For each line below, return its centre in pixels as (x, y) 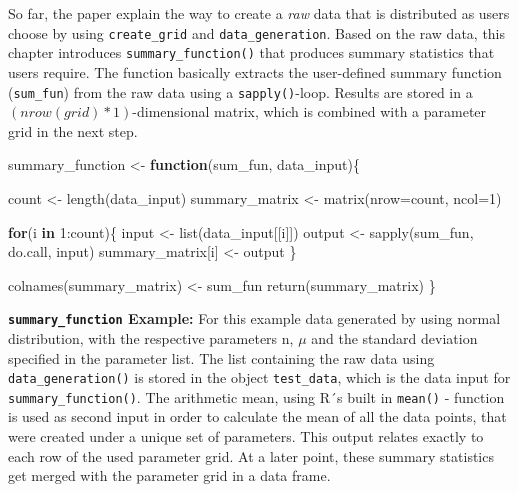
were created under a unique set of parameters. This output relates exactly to (246, 436)
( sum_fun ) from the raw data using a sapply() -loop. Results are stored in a (240, 91)
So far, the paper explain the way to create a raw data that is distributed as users (259, 13)
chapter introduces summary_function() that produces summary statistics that (251, 52)
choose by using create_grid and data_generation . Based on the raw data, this (257, 32)
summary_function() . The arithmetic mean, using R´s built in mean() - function (256, 396)
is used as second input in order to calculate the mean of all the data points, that (257, 416)
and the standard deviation (394, 337)
